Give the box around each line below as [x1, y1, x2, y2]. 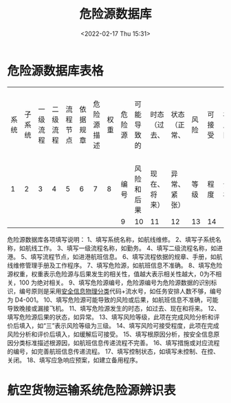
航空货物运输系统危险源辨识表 [7, 382, 177, 398]
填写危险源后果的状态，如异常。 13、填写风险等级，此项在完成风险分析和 [7, 313, 214, 321]
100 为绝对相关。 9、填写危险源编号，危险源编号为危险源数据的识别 [19, 278, 211, 287]
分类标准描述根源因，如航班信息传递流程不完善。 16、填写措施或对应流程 [12, 338, 220, 347]
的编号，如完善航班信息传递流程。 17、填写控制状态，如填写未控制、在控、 [7, 347, 220, 355]
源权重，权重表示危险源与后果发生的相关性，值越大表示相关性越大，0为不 [7, 269, 216, 278]
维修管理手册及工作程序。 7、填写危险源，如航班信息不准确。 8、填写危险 [12, 261, 223, 269]
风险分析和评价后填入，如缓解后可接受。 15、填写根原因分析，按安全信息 [7, 330, 214, 338]
